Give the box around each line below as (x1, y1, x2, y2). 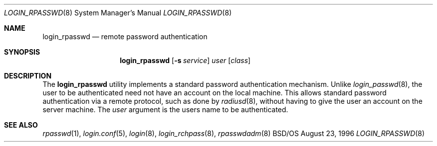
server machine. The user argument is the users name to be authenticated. (42, 105, 288, 114)
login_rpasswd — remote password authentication (42, 32, 208, 41)
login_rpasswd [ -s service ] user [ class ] (120, 56, 251, 65)
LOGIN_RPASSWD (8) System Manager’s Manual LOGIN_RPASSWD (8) (4, 8, 232, 17)
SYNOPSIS (4, 48, 40, 56)
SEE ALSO (4, 121, 38, 129)
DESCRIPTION (4, 72, 52, 80)
